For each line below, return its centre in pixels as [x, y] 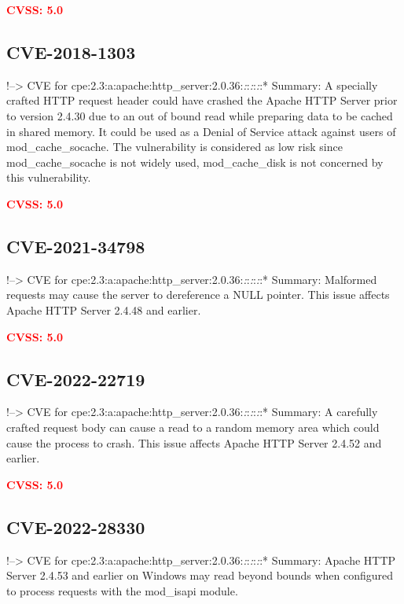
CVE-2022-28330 [76, 527]
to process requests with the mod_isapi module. [122, 590]
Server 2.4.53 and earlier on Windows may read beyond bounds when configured [200, 575]
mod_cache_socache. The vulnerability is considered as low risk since [174, 147]
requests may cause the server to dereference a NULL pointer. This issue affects [198, 295]
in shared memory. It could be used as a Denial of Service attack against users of [201, 131]
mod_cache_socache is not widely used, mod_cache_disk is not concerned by [195, 162]
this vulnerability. [49, 177]
